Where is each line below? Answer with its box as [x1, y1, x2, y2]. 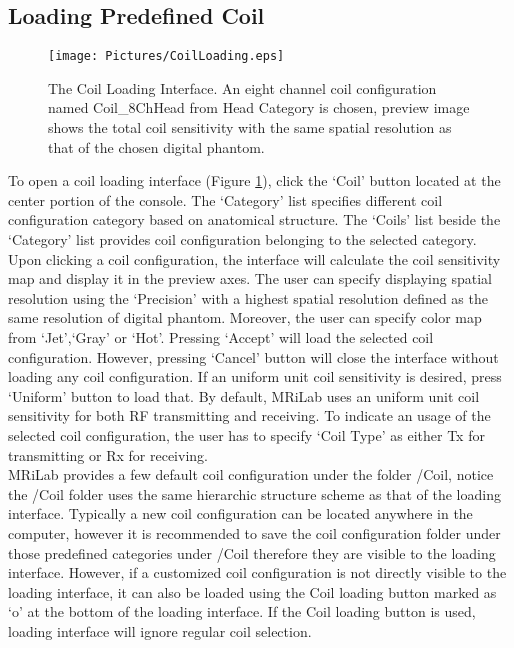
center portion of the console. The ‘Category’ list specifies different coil [8, 189, 443, 210]
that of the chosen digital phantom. [48, 136, 265, 157]
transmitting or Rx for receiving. [8, 444, 208, 465]
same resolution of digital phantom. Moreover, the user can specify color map [8, 307, 482, 328]
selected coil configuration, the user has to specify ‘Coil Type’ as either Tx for [8, 424, 485, 445]
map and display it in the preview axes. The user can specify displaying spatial [8, 268, 492, 289]
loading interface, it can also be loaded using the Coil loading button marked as [8, 581, 497, 602]
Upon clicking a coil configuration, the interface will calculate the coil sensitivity [8, 248, 501, 269]
